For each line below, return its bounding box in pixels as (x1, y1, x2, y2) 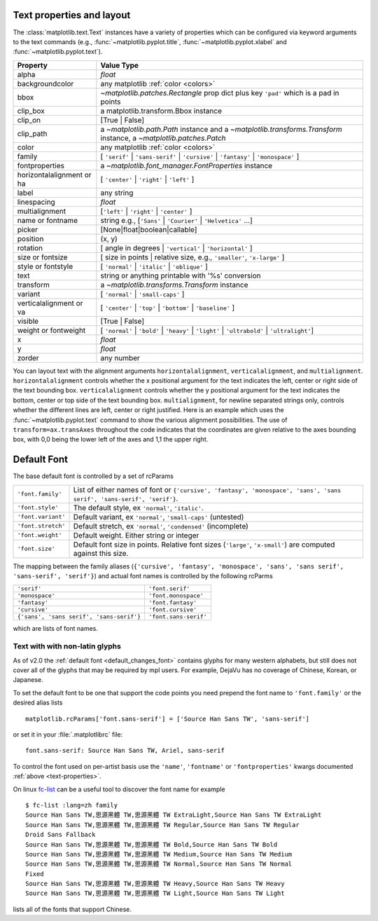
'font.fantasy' (148, 599, 197, 606)
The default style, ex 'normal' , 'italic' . (73, 503, 204, 512)
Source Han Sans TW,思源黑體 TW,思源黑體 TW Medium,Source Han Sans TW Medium (25, 850, 293, 858)
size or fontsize (17, 252, 68, 262)
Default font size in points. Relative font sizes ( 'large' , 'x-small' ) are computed (73, 540, 335, 550)
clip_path (17, 128, 48, 138)
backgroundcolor (17, 79, 74, 88)
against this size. (73, 548, 129, 558)
